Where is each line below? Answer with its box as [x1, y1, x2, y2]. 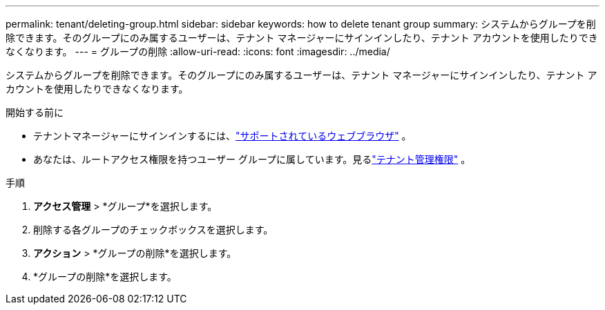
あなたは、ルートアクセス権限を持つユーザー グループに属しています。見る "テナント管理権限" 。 [33, 153, 471, 165]
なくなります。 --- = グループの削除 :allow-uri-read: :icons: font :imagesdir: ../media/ [6, 46, 390, 57]
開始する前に [6, 106, 64, 118]
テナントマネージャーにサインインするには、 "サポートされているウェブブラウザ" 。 [33, 130, 412, 142]
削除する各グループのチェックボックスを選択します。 [33, 224, 273, 235]
